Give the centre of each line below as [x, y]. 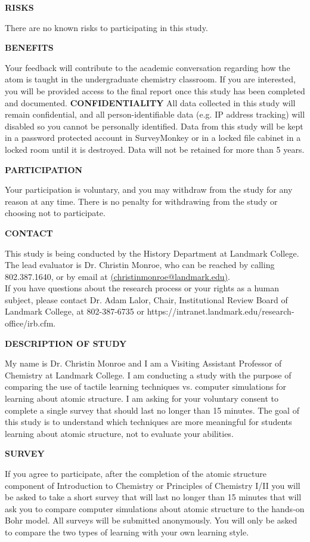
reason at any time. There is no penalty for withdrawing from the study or [141, 201]
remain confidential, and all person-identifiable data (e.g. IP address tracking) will [155, 114]
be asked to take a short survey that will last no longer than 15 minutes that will [153, 497]
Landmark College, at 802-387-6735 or [75, 311]
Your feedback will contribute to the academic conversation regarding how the [148, 67]
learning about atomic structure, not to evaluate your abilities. [119, 433]
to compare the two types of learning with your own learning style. [127, 532]
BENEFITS [29, 47]
